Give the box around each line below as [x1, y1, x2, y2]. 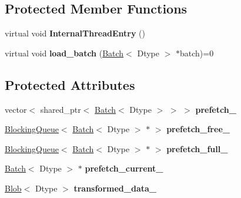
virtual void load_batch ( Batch [5, 46, 124, 59]
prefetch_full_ [166, 142, 228, 155]
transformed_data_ [73, 182, 156, 194]
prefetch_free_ [166, 123, 230, 135]
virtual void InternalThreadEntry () [5, 27, 145, 39]
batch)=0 [179, 46, 214, 59]
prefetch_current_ [85, 162, 163, 174]
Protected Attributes [5, 75, 135, 93]
